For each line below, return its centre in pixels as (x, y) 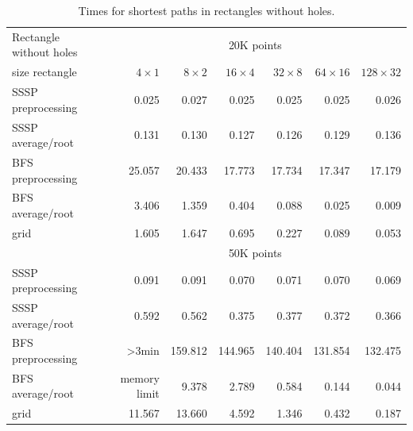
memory (140, 377)
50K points (255, 252)
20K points (255, 44)
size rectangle (44, 72)
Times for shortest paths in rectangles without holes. (206, 10)
